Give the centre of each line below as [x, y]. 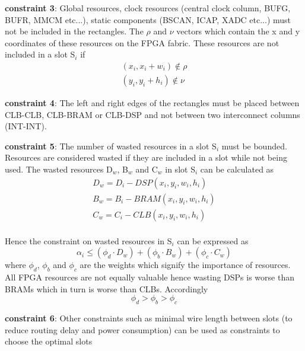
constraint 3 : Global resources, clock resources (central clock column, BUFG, [148, 8]
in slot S [180, 169]
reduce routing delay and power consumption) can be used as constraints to [142, 329]
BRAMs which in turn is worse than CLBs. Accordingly [107, 288]
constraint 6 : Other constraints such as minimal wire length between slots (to [149, 318]
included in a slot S [40, 54]
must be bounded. [254, 146]
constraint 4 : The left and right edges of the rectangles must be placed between [152, 103]
